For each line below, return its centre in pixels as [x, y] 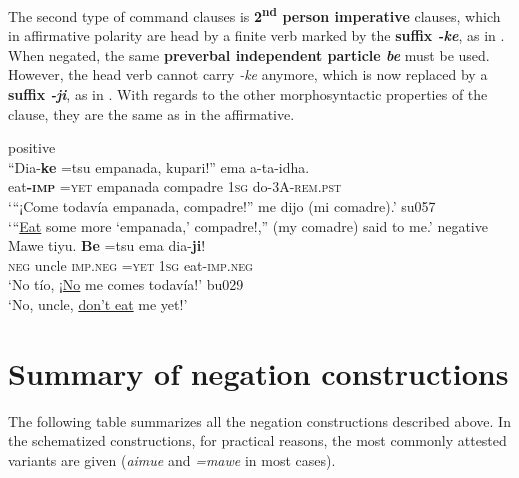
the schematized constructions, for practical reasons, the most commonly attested [257, 440]
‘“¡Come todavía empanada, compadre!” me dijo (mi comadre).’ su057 [222, 206]
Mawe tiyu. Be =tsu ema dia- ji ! [107, 245]
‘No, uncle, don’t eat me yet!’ [98, 303]
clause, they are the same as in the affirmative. [151, 113]
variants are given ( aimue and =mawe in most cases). [172, 459]
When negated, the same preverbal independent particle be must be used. [249, 54]
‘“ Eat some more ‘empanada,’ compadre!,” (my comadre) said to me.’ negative [248, 225]
